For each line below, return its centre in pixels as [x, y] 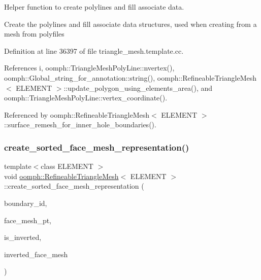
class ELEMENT [67, 166]
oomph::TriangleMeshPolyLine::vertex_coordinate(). [86, 98]
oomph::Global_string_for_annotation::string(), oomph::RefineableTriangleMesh [130, 77]
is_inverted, [23, 237]
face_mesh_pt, [28, 220]
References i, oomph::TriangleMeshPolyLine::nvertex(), [89, 68]
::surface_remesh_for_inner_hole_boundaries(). [80, 125]
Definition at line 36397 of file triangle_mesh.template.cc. [94, 50]
